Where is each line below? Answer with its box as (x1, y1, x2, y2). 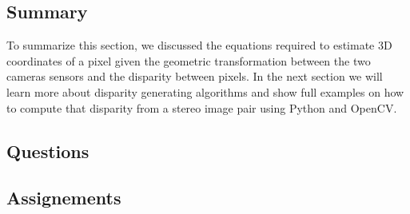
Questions (6, 138, 90, 163)
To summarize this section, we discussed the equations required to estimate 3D (6, 37, 392, 53)
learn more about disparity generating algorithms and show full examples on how (6, 83, 404, 100)
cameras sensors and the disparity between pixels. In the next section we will (6, 68, 383, 85)
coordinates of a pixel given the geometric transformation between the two (6, 52, 371, 69)
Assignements (6, 185, 121, 210)
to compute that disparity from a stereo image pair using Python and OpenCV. (6, 99, 397, 116)
